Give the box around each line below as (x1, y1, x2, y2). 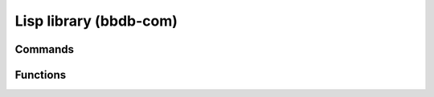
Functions (14, 68, 67, 82)
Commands (14, 42, 75, 56)
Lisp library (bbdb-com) (14, 12, 178, 30)
